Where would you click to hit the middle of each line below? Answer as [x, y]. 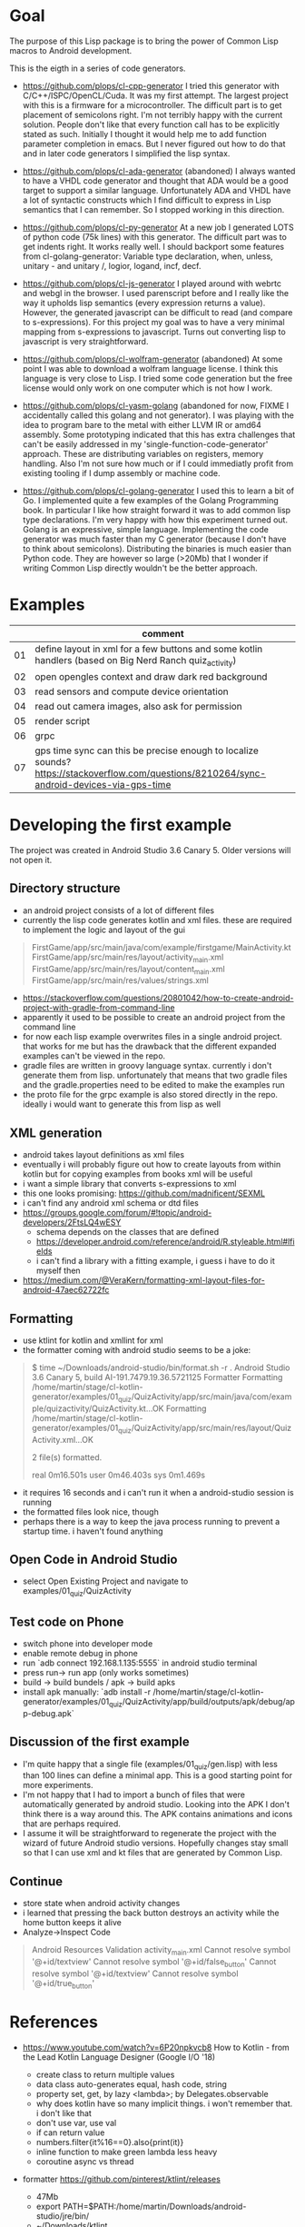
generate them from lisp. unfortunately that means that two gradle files [155, 1075]
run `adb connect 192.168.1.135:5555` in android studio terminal [140, 1663]
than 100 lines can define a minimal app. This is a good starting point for [157, 1775]
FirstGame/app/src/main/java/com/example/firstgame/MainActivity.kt [162, 947]
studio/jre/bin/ [63, 2216]
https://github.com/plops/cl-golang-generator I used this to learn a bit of [158, 491]
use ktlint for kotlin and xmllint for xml [93, 1340]
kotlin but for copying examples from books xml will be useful [138, 1174]
